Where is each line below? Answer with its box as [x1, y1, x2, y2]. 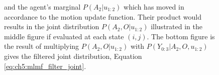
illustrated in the [151, 21, 202, 32]
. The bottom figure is [147, 31, 215, 41]
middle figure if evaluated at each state [4, 31, 124, 41]
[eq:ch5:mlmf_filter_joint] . [4, 60, 86, 71]
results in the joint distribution [4, 21, 99, 32]
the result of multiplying [4, 41, 79, 51]
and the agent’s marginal [4, 2, 81, 12]
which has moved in [124, 2, 184, 12]
